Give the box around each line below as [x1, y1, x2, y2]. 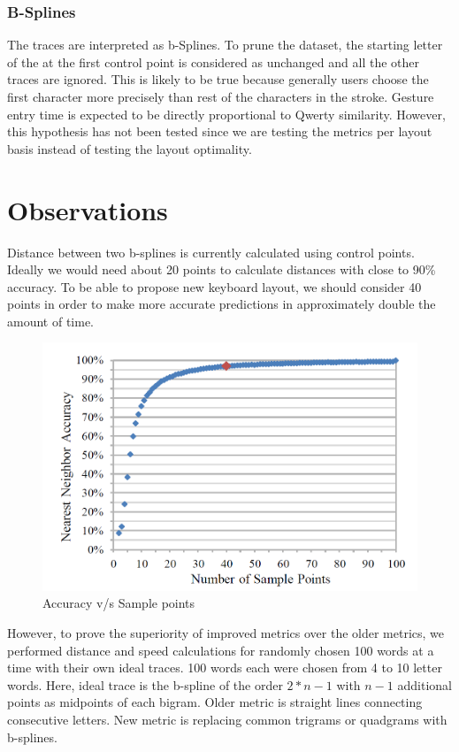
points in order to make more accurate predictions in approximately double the [7, 295, 436, 313]
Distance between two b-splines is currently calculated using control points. [7, 242, 415, 261]
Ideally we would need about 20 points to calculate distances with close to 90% [7, 260, 436, 279]
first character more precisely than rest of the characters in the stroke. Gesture [7, 88, 434, 105]
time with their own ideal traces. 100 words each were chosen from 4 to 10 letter [7, 658, 442, 677]
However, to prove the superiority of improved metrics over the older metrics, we [7, 624, 445, 642]
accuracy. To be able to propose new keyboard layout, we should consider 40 [7, 277, 422, 295]
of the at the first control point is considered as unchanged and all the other [7, 52, 419, 71]
